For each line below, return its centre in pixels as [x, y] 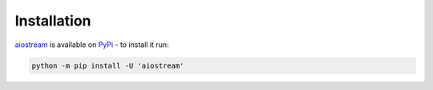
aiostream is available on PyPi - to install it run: [92, 45]
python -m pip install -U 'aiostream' [108, 65]
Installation [53, 21]
